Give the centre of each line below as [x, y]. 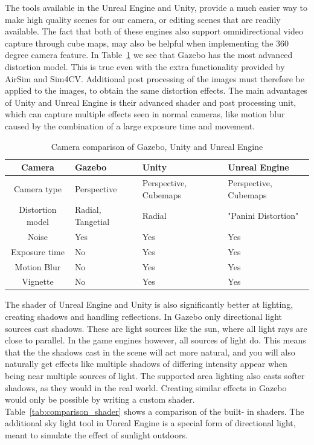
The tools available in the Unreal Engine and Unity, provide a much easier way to [156, 7]
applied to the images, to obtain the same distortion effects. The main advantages [156, 90]
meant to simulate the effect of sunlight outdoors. [96, 435]
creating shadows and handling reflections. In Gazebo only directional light [143, 317]
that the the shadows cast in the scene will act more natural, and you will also [150, 352]
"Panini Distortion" [263, 216]
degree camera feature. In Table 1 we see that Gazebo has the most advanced [149, 55]
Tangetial [92, 221]
